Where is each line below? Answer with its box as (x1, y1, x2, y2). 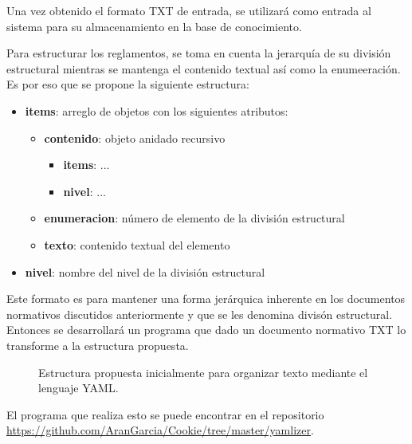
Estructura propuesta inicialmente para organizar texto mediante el (38, 363, 368, 380)
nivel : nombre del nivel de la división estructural (25, 263, 265, 280)
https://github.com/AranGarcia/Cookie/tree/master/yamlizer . (6, 422, 314, 438)
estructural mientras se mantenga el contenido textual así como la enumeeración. (6, 60, 401, 77)
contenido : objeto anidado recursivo (44, 129, 226, 146)
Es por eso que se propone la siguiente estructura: (6, 76, 249, 92)
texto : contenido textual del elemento (44, 236, 230, 253)
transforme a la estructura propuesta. (6, 336, 189, 353)
